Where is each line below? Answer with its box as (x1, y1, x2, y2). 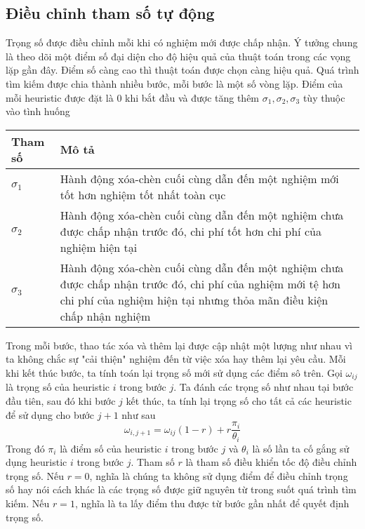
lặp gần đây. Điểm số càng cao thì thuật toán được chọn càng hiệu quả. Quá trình (6, 62, 359, 77)
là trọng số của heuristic (6, 380, 110, 394)
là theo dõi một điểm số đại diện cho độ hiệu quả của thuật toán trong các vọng (6, 48, 351, 63)
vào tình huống (6, 104, 70, 119)
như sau (121, 407, 156, 422)
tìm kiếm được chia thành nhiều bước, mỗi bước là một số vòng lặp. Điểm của (6, 76, 343, 91)
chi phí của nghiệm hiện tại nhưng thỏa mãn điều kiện (60, 291, 328, 308)
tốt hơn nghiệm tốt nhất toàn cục (60, 186, 226, 203)
